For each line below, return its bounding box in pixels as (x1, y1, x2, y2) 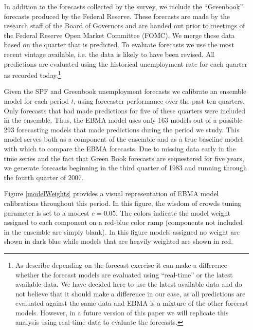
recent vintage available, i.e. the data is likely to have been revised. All (4, 49, 215, 59)
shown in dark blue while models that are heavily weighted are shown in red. (4, 236, 233, 246)
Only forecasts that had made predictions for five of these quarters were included (4, 105, 246, 115)
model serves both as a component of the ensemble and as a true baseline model (4, 134, 243, 144)
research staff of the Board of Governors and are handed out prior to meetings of (4, 20, 245, 31)
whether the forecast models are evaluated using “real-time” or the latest (15, 269, 233, 279)
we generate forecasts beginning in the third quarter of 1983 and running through (4, 163, 247, 173)
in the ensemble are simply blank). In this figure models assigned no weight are (4, 226, 240, 237)
